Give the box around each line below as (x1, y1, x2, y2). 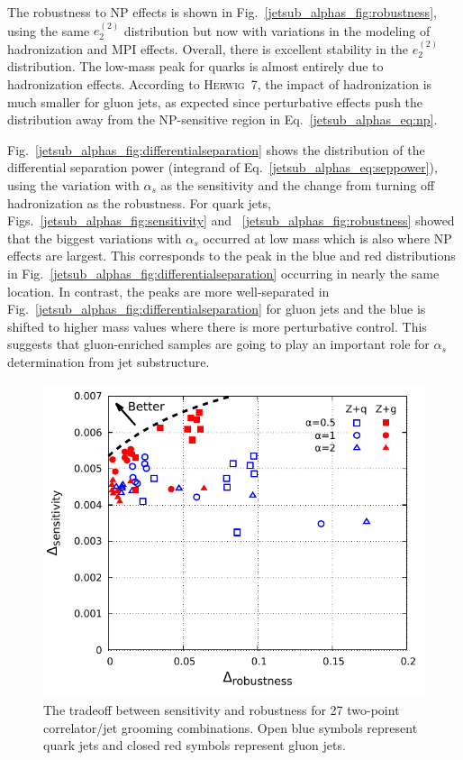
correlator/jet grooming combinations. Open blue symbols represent (43, 718, 418, 737)
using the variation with (7, 175, 140, 194)
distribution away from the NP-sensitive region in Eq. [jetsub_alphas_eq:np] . (7, 110, 438, 129)
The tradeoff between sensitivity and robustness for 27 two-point (43, 700, 400, 719)
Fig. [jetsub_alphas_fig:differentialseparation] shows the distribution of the (7, 140, 425, 159)
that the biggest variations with (7, 228, 182, 247)
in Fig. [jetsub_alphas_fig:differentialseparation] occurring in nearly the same (7, 263, 440, 282)
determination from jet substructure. (7, 352, 210, 371)
